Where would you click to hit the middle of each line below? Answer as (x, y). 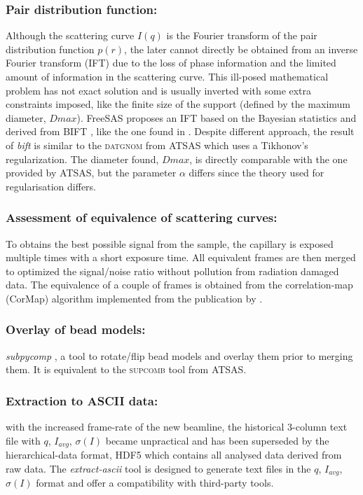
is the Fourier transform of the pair (242, 35)
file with (23, 440)
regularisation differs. (51, 186)
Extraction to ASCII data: (82, 400)
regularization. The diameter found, (82, 159)
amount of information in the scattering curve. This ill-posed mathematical (167, 76)
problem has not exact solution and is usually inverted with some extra (159, 90)
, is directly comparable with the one (268, 159)
